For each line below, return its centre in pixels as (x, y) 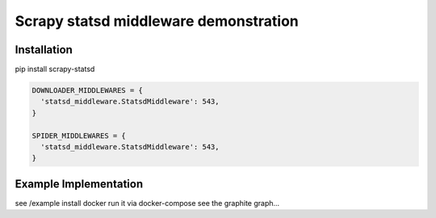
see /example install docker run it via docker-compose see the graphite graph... (147, 203)
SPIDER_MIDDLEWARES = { (79, 136)
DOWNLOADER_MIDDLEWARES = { (87, 90)
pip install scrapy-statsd (55, 69)
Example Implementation (79, 184)
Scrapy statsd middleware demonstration (157, 21)
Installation (44, 50)
